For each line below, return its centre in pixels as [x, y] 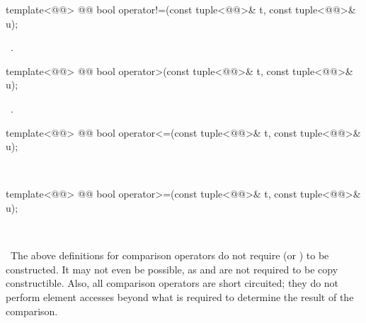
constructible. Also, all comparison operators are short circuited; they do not [172, 283]
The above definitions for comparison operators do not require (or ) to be [170, 255]
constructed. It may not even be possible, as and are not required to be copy [172, 269]
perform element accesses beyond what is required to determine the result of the [180, 296]
